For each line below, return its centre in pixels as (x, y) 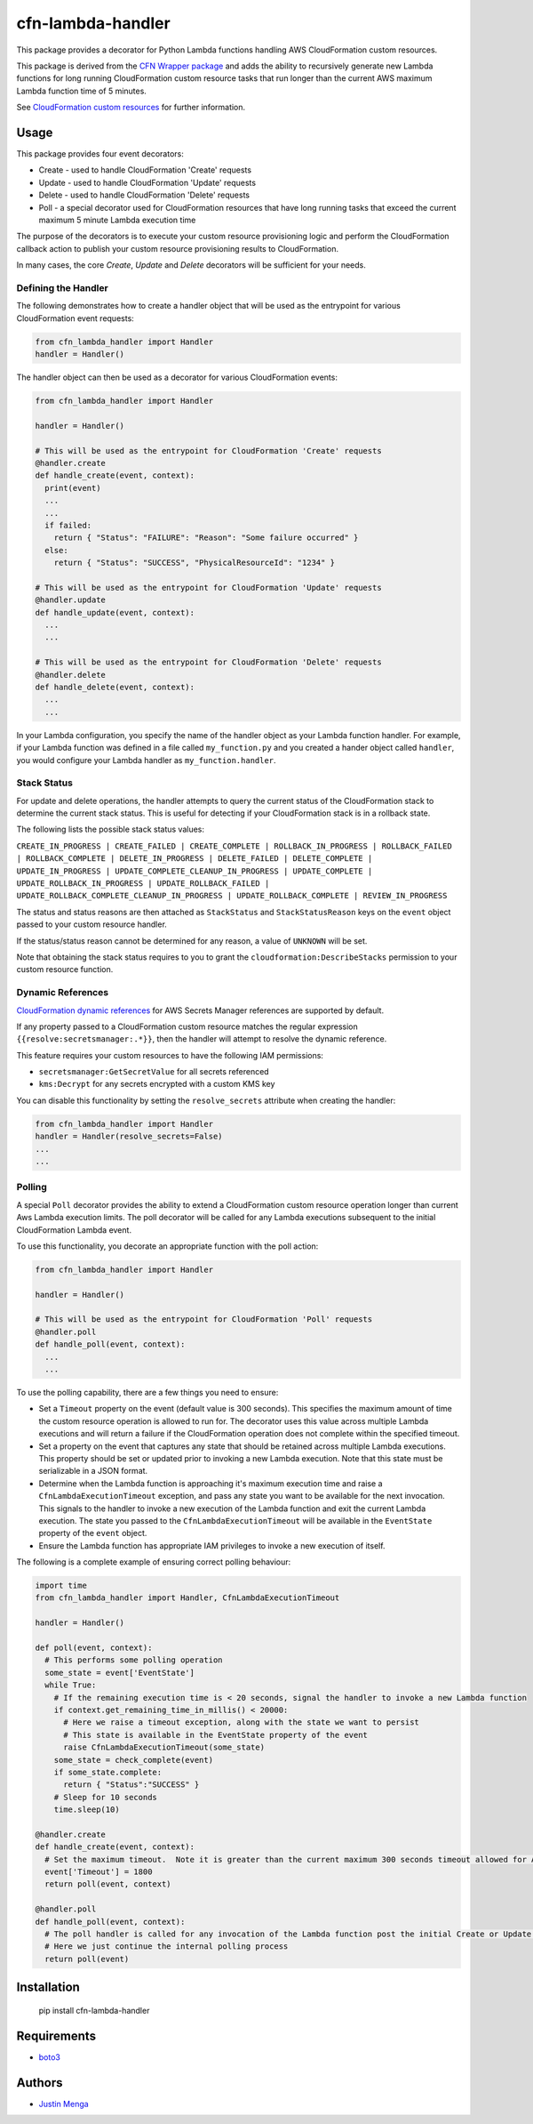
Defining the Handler (62, 287)
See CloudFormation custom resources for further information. (131, 108)
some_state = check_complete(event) (133, 1760)
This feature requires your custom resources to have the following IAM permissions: (170, 1055)
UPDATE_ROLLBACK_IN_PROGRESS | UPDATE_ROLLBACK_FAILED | (143, 884)
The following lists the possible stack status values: (110, 829)
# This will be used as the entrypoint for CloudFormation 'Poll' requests (204, 1319)
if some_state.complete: (108, 1772)
